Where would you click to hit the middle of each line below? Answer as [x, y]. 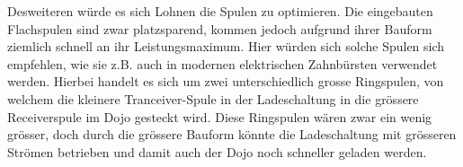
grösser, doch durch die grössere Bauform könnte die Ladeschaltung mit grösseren [232, 134]
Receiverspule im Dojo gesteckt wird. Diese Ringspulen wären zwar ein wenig [220, 116]
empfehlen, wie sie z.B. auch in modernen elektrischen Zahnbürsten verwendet [223, 63]
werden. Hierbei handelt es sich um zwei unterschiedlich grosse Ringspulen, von [226, 81]
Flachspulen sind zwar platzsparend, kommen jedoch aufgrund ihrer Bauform [220, 28]
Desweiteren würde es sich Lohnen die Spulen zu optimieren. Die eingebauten [220, 11]
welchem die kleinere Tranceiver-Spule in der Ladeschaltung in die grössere [213, 98]
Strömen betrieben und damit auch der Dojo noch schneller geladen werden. [217, 151]
